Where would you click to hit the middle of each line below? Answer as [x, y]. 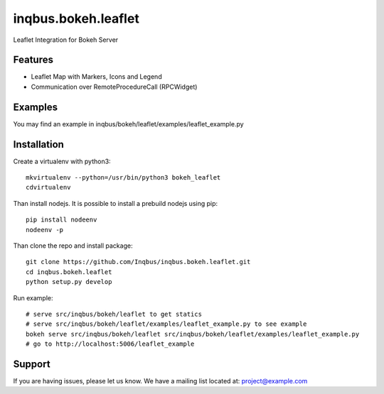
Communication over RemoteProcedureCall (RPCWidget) [114, 87]
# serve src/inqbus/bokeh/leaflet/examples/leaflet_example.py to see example [166, 324]
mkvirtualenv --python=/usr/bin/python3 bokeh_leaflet [123, 178]
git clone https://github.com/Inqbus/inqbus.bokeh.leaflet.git [138, 262]
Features [33, 60]
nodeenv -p [45, 230]
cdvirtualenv [48, 187]
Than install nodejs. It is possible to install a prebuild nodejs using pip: [116, 203]
